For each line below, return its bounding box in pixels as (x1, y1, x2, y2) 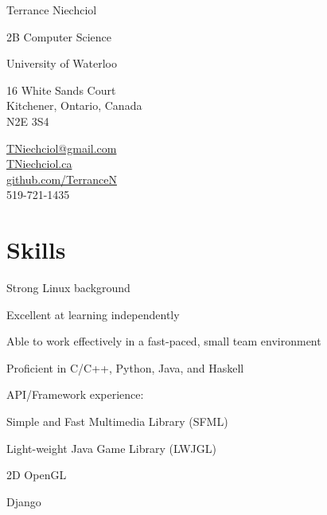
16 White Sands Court (6, 81, 116, 98)
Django (6, 493, 41, 509)
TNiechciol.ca (6, 155, 72, 172)
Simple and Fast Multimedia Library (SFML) (6, 413, 228, 430)
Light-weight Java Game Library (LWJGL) (6, 439, 216, 456)
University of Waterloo (6, 55, 118, 72)
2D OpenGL (6, 466, 67, 483)
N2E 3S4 (6, 112, 49, 129)
